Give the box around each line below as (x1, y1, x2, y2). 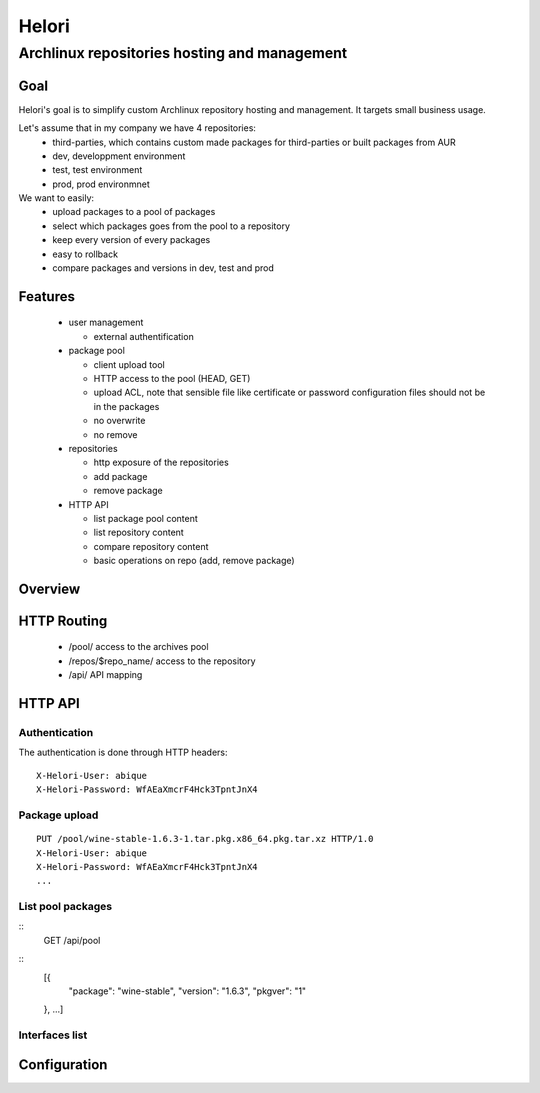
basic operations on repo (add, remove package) (93, 555, 295, 567)
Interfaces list (18, 1028, 88, 1042)
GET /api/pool (43, 934, 101, 946)
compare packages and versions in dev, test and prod (52, 262, 275, 274)
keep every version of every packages (52, 234, 211, 246)
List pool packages (18, 900, 113, 914)
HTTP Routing (18, 612, 108, 629)
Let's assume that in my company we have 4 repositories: (18, 122, 257, 134)
